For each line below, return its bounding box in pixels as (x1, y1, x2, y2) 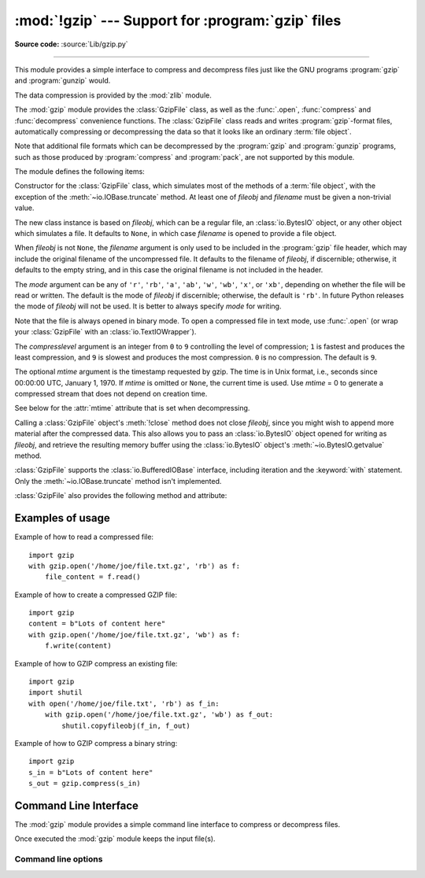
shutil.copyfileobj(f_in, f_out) (61, 721, 190, 730)
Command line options (14, 854, 103, 865)
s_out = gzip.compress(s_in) (28, 779, 141, 788)
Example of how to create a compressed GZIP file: (14, 590, 177, 599)
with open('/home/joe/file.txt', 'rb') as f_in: (28, 699, 220, 708)
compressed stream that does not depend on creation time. (14, 389, 208, 399)
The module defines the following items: (14, 167, 145, 176)
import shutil (28, 688, 83, 697)
